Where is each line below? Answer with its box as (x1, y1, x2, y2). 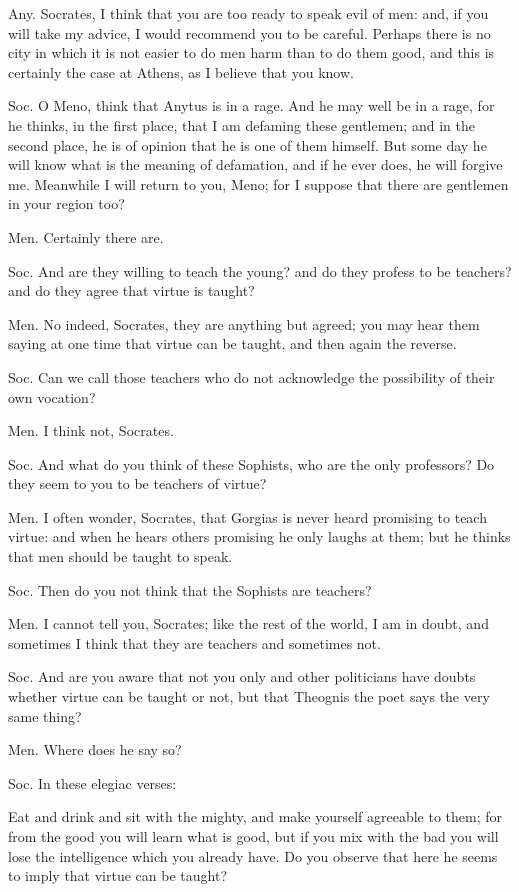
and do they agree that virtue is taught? (8, 280, 255, 301)
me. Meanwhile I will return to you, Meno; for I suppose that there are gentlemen (8, 173, 509, 194)
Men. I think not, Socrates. (8, 420, 174, 441)
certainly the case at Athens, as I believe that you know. (8, 61, 354, 82)
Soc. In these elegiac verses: (8, 772, 177, 793)
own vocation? (8, 386, 96, 407)
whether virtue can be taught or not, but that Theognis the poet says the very (8, 686, 490, 707)
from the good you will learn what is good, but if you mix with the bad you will (8, 826, 499, 846)
